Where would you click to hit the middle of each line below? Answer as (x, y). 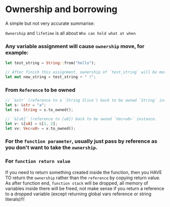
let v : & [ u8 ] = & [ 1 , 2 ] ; (31, 123)
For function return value (38, 161)
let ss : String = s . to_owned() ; (39, 110)
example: (17, 53)
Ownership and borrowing (61, 9)
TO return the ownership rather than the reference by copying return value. (83, 178)
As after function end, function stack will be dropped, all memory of (77, 183)
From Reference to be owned (40, 90)
